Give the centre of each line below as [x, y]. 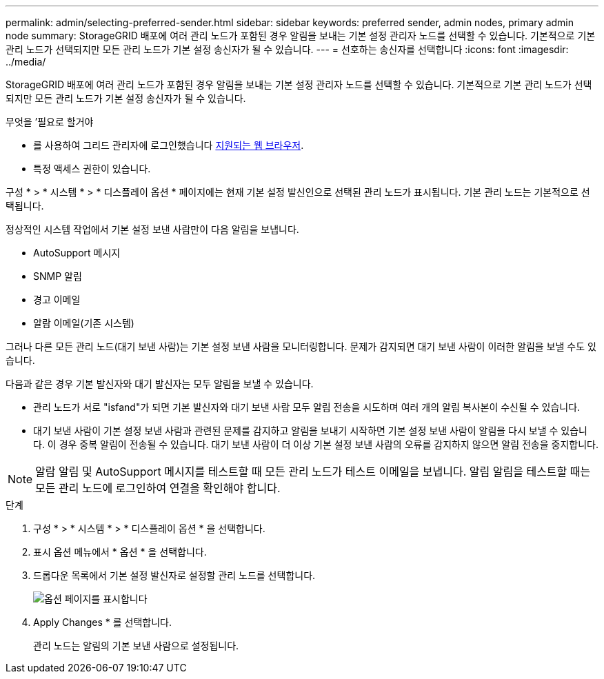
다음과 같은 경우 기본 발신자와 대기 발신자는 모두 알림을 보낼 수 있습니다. [160, 384]
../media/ [26, 62]
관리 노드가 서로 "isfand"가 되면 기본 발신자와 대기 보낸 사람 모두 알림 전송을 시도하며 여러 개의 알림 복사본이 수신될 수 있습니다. [307, 407]
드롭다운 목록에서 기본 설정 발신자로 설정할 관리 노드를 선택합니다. [174, 575]
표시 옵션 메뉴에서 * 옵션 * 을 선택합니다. [120, 552]
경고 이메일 [57, 300]
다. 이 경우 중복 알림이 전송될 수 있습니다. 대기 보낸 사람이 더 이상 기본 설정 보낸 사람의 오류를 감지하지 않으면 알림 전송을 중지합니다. [316, 444]
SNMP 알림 [58, 276]
